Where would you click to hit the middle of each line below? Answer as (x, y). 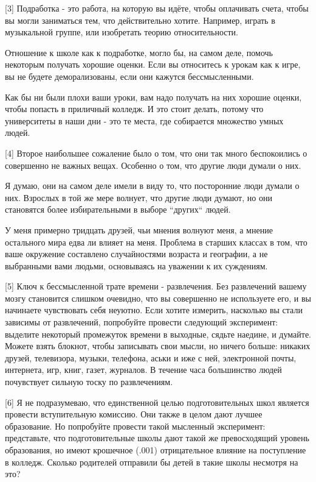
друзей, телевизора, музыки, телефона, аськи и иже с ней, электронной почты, (151, 357)
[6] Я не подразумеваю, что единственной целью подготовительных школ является (157, 402)
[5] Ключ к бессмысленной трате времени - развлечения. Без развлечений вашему (156, 286)
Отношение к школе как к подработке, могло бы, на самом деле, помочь (139, 52)
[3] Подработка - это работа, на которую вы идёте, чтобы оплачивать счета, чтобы (157, 8)
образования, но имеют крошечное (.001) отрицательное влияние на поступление (156, 450)
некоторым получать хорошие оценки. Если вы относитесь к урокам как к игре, (153, 64)
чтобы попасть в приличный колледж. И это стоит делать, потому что (134, 109)
